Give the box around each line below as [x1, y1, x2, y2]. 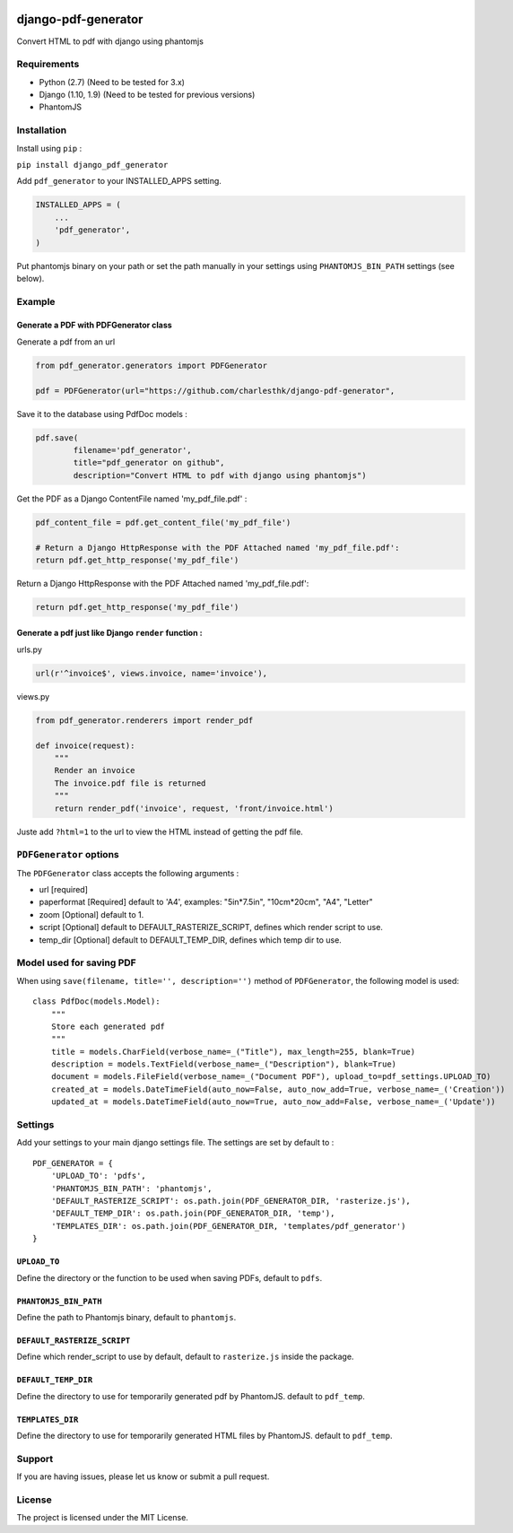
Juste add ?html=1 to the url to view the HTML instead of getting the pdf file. [16, 826, 304, 837]
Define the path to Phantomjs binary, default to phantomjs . [16, 1311, 237, 1322]
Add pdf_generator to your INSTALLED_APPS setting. [16, 176, 222, 187]
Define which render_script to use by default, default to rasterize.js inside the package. [16, 1351, 354, 1363]
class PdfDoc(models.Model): [32, 997, 161, 1006]
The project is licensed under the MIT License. [16, 1512, 188, 1523]
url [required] [39, 884, 89, 895]
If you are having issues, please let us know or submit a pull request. [16, 1471, 270, 1482]
